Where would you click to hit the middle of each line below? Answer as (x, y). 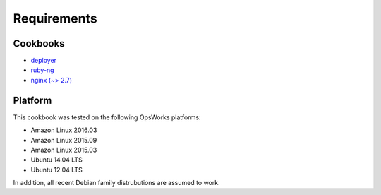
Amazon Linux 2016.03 (64, 130)
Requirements (55, 18)
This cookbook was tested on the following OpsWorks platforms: (107, 117)
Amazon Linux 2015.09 (64, 140)
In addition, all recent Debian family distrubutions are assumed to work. (116, 183)
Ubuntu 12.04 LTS (56, 170)
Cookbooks (39, 43)
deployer (43, 61)
